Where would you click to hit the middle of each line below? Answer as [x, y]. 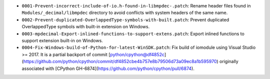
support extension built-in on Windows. [62, 40]
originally [229, 62]
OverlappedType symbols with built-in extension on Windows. [86, 27]
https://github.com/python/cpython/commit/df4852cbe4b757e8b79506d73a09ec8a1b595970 [120, 62]
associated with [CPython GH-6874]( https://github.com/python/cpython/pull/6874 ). [108, 68]
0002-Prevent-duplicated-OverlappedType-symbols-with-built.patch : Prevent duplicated [125, 19]
